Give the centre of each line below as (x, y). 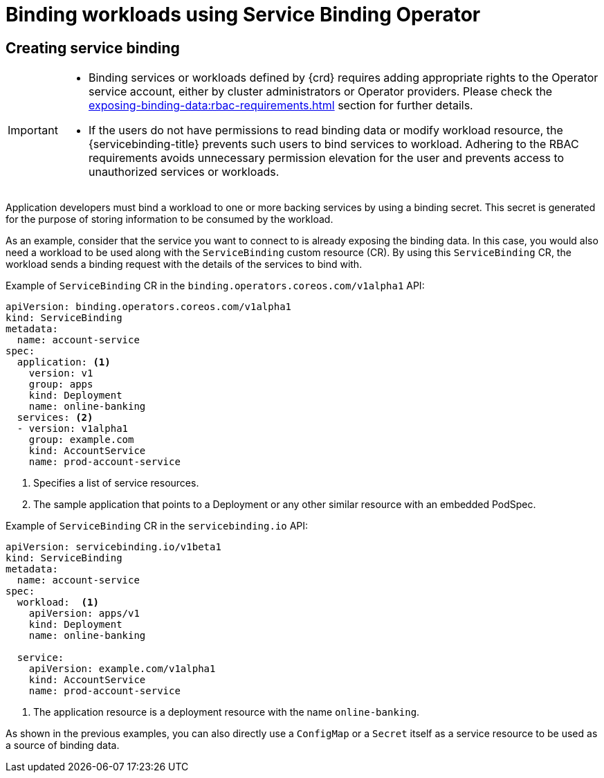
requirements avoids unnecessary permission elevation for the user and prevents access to (326, 158)
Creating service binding (93, 48)
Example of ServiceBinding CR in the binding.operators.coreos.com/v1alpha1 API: (215, 286)
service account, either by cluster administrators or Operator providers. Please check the (320, 92)
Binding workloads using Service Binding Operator (243, 15)
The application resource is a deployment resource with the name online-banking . (227, 712)
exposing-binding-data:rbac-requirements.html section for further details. (281, 106)
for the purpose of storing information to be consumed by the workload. (170, 219)
